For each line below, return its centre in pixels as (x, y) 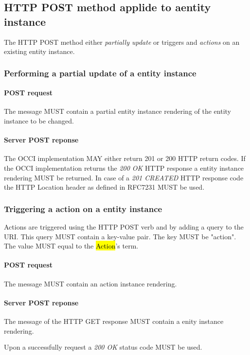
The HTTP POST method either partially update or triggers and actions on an (122, 42)
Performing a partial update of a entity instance (100, 73)
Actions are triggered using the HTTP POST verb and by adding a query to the (124, 227)
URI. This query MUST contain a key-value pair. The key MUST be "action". (120, 236)
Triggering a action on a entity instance (83, 208)
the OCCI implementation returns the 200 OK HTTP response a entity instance (124, 168)
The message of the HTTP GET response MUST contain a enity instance (114, 321)
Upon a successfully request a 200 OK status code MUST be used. (103, 347)
